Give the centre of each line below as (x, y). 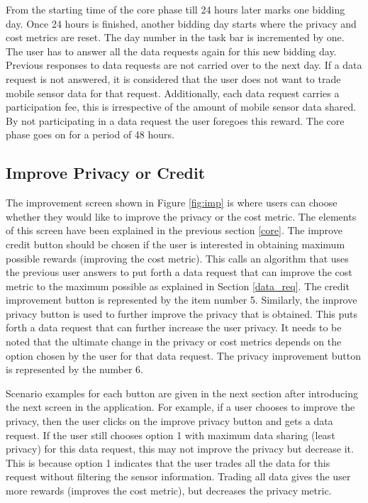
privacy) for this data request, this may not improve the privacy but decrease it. (180, 449)
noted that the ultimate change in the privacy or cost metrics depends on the (174, 342)
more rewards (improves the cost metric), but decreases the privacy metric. (169, 491)
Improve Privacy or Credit (106, 173)
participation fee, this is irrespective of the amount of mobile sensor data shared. (181, 107)
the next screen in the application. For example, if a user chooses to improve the (180, 407)
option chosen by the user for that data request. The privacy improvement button (183, 355)
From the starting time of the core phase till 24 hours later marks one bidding (175, 9)
